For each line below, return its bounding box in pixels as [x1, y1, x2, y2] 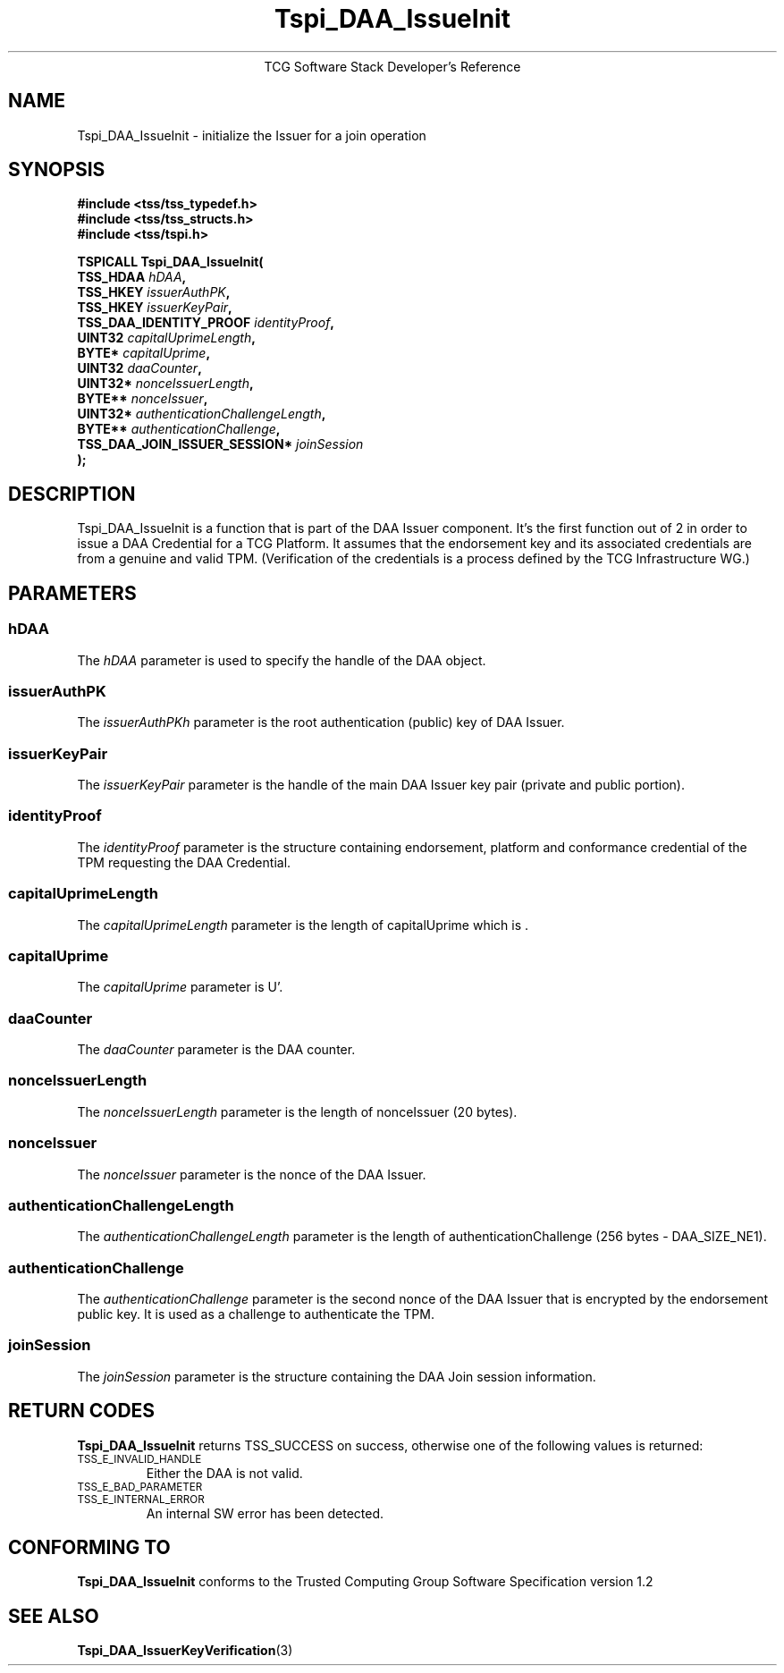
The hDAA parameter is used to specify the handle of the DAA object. [77, 652, 486, 668]
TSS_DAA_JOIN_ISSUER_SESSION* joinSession [77, 436, 364, 452]
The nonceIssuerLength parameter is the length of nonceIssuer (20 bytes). [77, 1103, 518, 1120]
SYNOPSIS [8, 158, 105, 182]
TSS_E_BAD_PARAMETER [77, 1480, 203, 1493]
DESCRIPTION [8, 482, 136, 505]
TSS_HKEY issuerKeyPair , [77, 300, 232, 316]
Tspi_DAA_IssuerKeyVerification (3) [77, 1643, 293, 1659]
